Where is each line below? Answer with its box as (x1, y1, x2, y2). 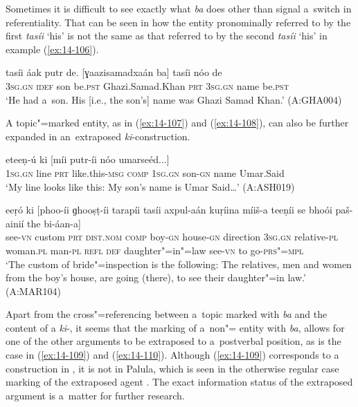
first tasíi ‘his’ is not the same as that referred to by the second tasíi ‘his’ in (6, 28, 328, 43)
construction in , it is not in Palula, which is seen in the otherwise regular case (6, 361, 339, 375)
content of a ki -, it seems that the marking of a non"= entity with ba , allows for (6, 320, 345, 334)
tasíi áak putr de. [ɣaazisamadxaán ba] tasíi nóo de (6, 65, 222, 79)
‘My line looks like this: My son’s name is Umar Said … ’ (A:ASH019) (6, 179, 295, 193)
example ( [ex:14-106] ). (6, 41, 99, 56)
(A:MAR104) (6, 283, 61, 298)
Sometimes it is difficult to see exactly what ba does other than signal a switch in (6, 1, 352, 15)
